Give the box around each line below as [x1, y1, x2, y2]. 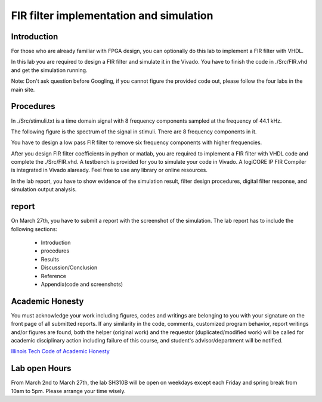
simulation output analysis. [11, 186, 77, 193]
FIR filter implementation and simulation [11, 9, 213, 22]
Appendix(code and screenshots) [41, 281, 123, 288]
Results [41, 255, 60, 263]
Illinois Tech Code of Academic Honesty [11, 348, 110, 355]
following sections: [11, 225, 58, 232]
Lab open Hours [11, 363, 72, 373]
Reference [41, 272, 67, 279]
